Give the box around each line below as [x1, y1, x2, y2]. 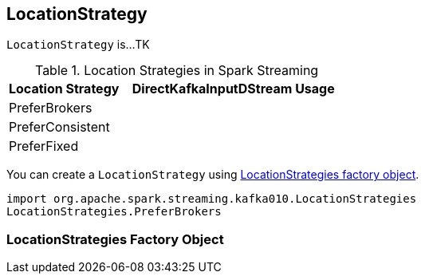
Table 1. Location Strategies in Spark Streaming [34, 62, 319, 79]
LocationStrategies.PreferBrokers [6, 205, 222, 219]
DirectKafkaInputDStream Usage [132, 81, 335, 97]
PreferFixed [9, 138, 79, 155]
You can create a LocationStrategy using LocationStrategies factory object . [6, 168, 419, 182]
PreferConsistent [9, 119, 110, 136]
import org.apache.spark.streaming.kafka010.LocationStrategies [6, 192, 417, 206]
